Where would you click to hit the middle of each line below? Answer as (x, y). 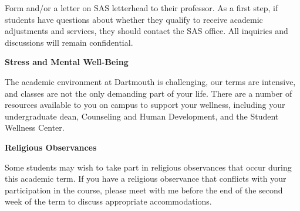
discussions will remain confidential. (69, 42)
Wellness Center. (35, 127)
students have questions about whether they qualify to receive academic (134, 19)
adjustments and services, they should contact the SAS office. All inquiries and (146, 31)
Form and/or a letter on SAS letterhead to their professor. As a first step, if (141, 8)
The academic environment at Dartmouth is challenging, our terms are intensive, (150, 81)
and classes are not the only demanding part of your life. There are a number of (149, 93)
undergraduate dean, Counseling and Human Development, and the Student (142, 116)
